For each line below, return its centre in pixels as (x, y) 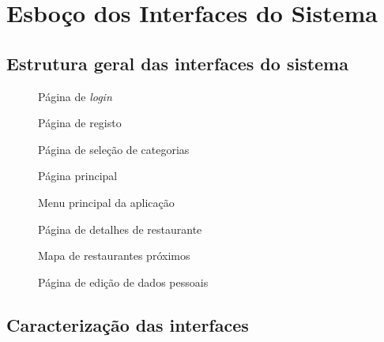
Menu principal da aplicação (106, 202)
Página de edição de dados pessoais (123, 282)
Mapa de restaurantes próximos (114, 256)
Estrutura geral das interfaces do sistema (177, 63)
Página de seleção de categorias (114, 149)
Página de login (75, 96)
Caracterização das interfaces (128, 324)
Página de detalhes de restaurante (120, 229)
